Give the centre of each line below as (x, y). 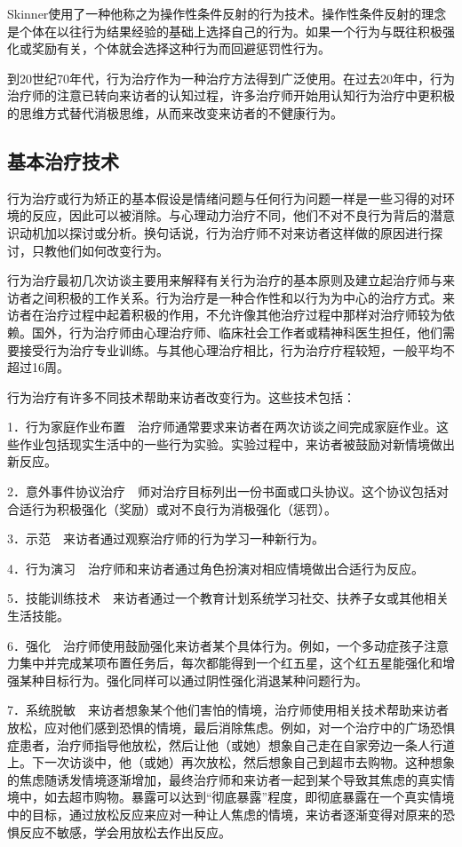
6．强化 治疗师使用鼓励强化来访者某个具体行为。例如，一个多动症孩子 (215, 645)
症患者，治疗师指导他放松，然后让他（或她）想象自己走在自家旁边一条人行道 (231, 744)
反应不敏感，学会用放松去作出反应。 (125, 831)
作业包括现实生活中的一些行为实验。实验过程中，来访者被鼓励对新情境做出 (237, 443)
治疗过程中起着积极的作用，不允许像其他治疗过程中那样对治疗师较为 (243, 315)
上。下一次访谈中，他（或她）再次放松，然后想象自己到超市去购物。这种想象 (231, 762)
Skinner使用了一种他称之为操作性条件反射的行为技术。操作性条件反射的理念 (227, 13)
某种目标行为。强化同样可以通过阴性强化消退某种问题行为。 (193, 680)
